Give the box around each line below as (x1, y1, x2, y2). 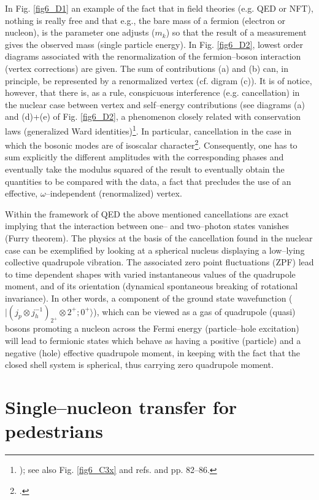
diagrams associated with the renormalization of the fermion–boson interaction (5, 50, 301, 63)
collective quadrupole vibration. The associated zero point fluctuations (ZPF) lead (5, 256, 314, 268)
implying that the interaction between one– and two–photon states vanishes (5, 219, 290, 232)
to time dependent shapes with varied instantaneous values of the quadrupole (5, 267, 296, 280)
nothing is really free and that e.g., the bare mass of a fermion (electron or (5, 14, 286, 26)
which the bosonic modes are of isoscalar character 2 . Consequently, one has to (5, 137, 298, 151)
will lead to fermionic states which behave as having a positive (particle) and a (5, 334, 301, 346)
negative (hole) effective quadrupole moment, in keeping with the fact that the (5, 346, 301, 359)
